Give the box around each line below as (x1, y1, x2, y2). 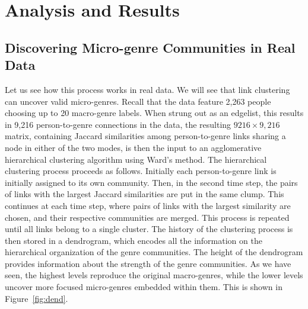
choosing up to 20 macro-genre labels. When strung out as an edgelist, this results (5, 107, 304, 119)
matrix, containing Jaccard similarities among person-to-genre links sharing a (5, 130, 286, 142)
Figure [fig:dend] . (5, 292, 68, 304)
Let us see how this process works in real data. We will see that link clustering (5, 83, 290, 95)
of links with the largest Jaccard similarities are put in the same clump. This (5, 188, 284, 200)
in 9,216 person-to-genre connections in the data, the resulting (5, 118, 231, 130)
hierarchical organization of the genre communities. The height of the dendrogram (5, 246, 303, 258)
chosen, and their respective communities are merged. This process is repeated (5, 211, 290, 223)
